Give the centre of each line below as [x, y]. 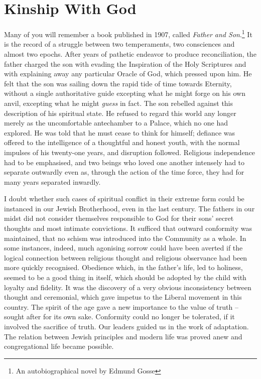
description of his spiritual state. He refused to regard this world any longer [120, 113]
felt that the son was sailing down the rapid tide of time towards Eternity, [118, 83]
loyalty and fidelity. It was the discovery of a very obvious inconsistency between [128, 287]
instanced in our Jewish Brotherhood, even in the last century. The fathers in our [129, 208]
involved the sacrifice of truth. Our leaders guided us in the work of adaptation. [126, 326]
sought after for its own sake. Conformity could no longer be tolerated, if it [119, 317]
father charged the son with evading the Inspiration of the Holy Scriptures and [125, 64]
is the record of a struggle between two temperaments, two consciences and [119, 44]
